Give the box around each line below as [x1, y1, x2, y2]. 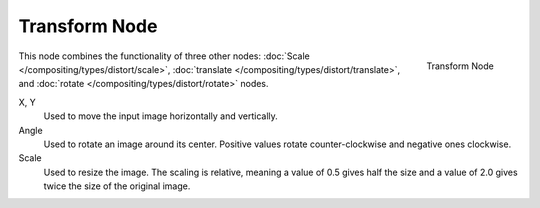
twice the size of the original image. [43, 180, 191, 192]
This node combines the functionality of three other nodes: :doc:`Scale [18, 50, 310, 62]
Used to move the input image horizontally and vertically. [43, 110, 279, 122]
